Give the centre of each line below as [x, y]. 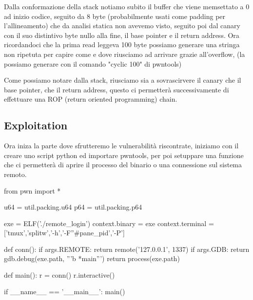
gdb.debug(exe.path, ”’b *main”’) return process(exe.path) [92, 258]
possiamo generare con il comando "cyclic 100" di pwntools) [93, 63]
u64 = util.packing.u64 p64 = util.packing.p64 [73, 207]
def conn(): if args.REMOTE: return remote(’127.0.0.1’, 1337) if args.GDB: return [127, 249]
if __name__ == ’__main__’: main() [65, 291]
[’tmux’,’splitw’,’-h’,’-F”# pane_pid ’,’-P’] [64, 233]
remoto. [15, 174]
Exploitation [36, 125]
